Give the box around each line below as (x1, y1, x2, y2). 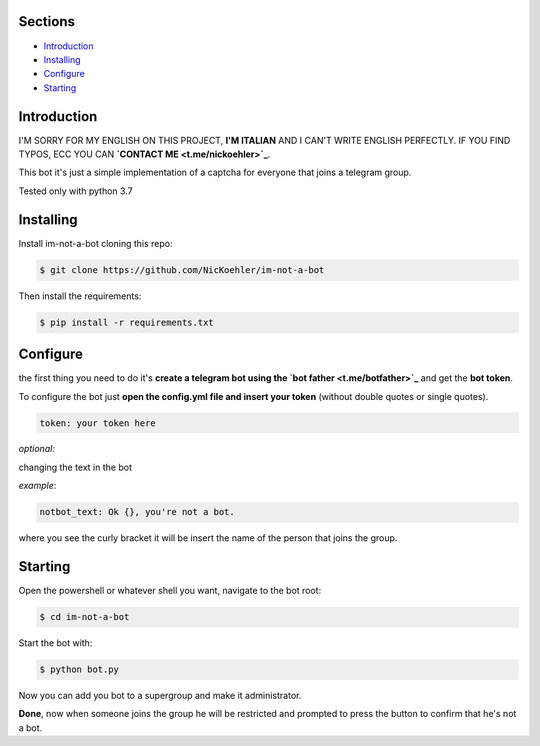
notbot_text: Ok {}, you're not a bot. (39, 506, 235, 518)
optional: (18, 443, 55, 455)
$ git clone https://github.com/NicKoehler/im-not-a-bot (39, 264, 325, 275)
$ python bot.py (39, 664, 120, 675)
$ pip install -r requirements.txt (39, 316, 214, 328)
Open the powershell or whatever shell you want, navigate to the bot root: (18, 585, 322, 597)
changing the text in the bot (18, 461, 132, 473)
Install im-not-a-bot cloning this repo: (18, 237, 173, 249)
